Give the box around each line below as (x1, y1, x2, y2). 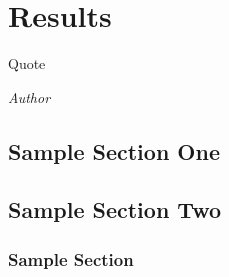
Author (8, 86, 51, 107)
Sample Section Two (8, 194, 221, 225)
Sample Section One (8, 135, 220, 166)
